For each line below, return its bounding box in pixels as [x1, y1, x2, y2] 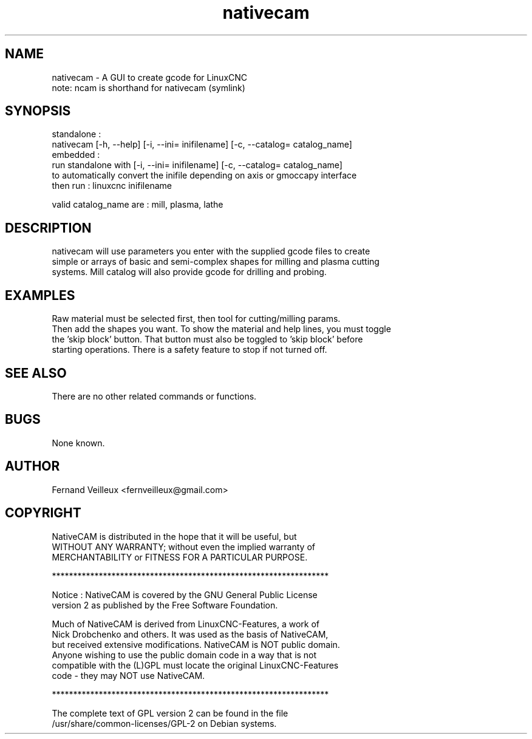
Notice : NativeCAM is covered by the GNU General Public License [52, 589, 318, 600]
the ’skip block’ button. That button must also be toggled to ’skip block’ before [52, 334, 363, 345]
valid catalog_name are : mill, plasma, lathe [52, 199, 223, 210]
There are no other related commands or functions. [52, 390, 257, 401]
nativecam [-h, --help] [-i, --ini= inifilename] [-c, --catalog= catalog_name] [52, 139, 352, 150]
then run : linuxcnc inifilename [52, 180, 172, 191]
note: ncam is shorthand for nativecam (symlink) [52, 82, 245, 93]
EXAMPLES [5, 287, 75, 303]
